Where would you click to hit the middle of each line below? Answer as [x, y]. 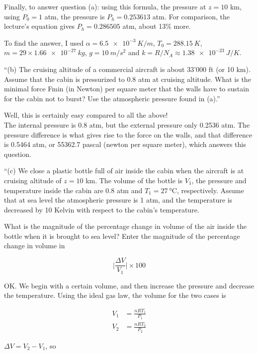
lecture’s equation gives [40, 26]
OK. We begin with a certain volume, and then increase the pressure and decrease [129, 285]
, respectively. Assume [210, 190]
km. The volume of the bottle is [134, 180]
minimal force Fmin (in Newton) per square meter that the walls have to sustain [127, 89]
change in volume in [35, 246]
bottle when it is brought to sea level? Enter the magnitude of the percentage [122, 236]
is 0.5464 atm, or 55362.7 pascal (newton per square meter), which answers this [125, 144]
